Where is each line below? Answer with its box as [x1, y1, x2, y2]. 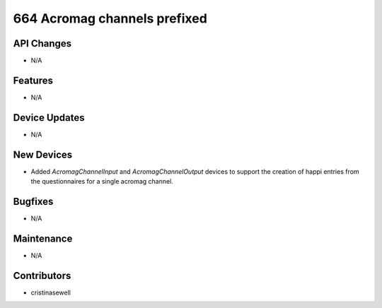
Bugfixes [13, 195, 54, 208]
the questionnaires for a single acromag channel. [30, 177, 173, 186]
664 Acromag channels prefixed [13, 11, 208, 26]
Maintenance [13, 232, 73, 244]
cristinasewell [30, 288, 71, 297]
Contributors [13, 269, 71, 282]
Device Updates [13, 112, 85, 124]
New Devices [13, 148, 73, 160]
